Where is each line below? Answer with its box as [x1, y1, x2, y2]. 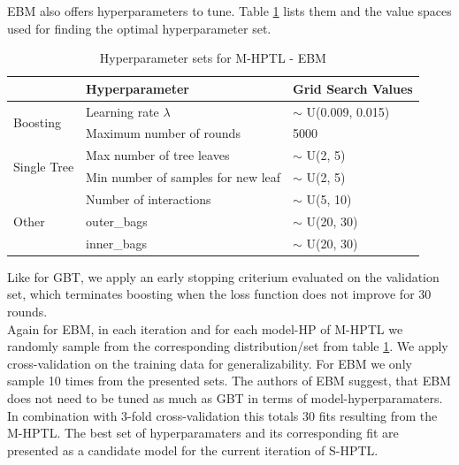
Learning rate [86, 102, 159, 120]
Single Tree [13, 156, 74, 175]
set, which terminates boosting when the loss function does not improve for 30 [7, 285, 432, 303]
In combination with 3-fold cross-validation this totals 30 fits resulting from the [7, 406, 438, 424]
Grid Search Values [293, 79, 413, 97]
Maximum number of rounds [86, 124, 241, 142]
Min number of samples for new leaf [86, 168, 281, 187]
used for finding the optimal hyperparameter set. [7, 19, 272, 37]
